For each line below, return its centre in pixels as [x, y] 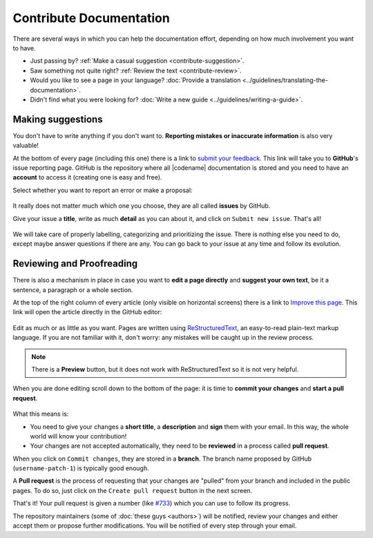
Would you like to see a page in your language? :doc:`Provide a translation [135, 80]
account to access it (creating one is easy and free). [87, 177]
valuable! [26, 146]
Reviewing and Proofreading [75, 263]
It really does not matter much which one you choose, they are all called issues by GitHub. [142, 206]
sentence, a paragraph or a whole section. [73, 289]
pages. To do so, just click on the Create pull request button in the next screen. [132, 490]
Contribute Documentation [92, 18]
